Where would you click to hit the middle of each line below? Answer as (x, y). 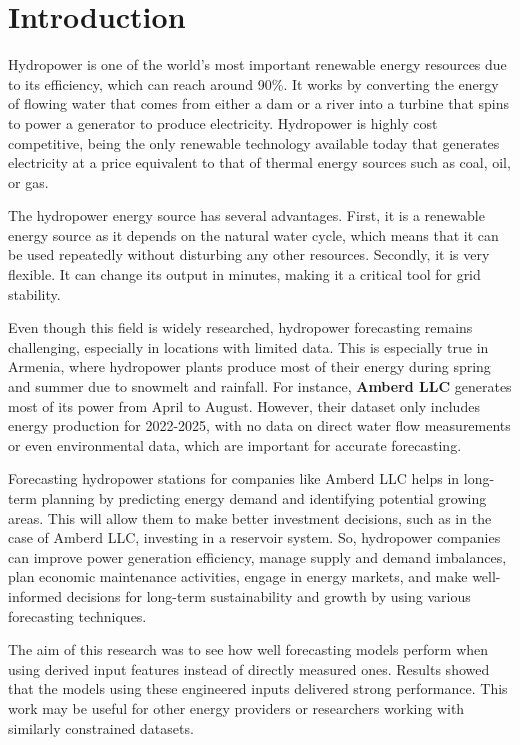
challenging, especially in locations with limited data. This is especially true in (248, 346)
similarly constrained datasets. (101, 727)
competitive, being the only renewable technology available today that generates (254, 142)
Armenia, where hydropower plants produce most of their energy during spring (249, 366)
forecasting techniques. (77, 615)
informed (35, 595)
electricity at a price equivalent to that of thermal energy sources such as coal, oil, (259, 162)
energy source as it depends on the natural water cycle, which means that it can (253, 234)
